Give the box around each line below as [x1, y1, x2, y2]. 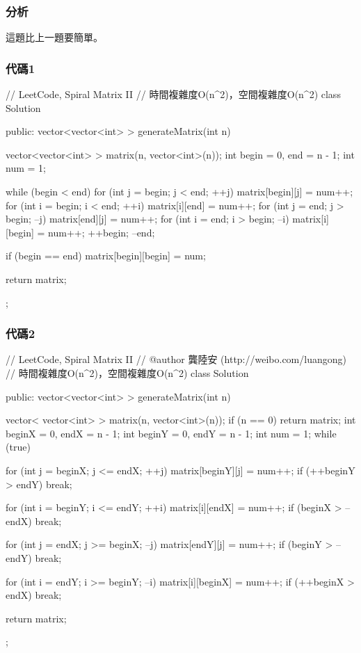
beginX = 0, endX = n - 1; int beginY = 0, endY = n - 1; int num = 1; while [6, 426, 337, 440]
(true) [6, 440, 31, 454]
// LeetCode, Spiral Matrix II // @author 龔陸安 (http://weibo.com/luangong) [6, 352, 346, 366]
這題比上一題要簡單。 [6, 30, 103, 45]
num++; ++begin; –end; [48, 225, 155, 239]
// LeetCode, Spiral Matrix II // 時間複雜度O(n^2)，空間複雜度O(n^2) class [6, 87, 341, 102]
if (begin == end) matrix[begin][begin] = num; [6, 248, 206, 263]
